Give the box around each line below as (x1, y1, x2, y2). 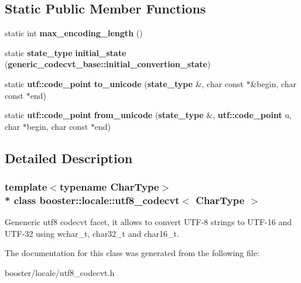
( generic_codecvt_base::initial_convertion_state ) (5, 58, 211, 70)
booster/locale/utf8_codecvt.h (5, 267, 115, 279)
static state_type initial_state (5, 46, 126, 58)
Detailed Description (5, 149, 133, 167)
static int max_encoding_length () (5, 27, 143, 39)
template (5, 180, 47, 194)
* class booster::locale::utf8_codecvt (5, 192, 180, 207)
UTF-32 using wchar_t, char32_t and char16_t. (5, 227, 179, 239)
